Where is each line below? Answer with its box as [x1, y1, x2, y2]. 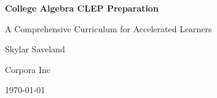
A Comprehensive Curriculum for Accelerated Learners [5, 22, 212, 35]
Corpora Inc [5, 63, 50, 75]
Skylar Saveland [5, 43, 65, 55]
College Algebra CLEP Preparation [5, 2, 159, 14]
